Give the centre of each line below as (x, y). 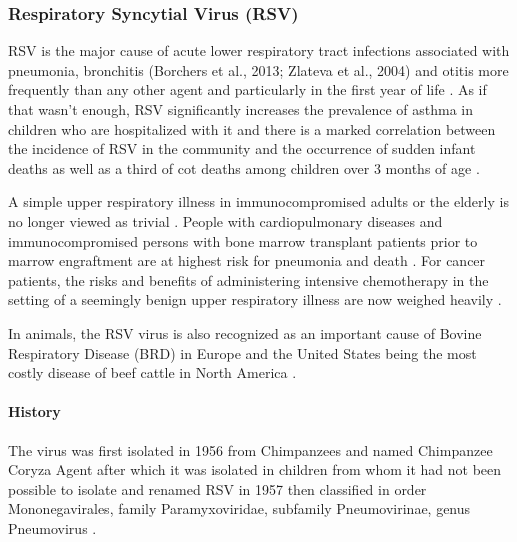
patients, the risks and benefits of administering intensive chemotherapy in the (248, 279)
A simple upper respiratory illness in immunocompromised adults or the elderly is (258, 201)
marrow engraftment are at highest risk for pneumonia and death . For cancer (247, 260)
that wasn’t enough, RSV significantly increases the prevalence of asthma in (240, 109)
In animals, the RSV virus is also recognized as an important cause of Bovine (245, 332)
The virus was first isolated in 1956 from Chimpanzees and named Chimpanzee (250, 449)
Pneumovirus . (52, 527)
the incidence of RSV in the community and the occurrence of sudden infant (242, 148)
